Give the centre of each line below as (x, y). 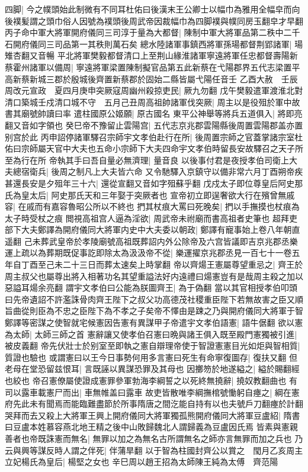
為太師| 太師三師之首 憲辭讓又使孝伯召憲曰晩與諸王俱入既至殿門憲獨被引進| (151, 334)
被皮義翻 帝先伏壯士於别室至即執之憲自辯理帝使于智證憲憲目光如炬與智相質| (153, 346)
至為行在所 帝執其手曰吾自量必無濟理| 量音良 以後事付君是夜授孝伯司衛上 (147, 160)
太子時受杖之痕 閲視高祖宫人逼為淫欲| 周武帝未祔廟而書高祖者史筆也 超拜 (147, 218)
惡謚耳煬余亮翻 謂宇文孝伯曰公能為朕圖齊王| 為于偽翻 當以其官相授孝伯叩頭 (151, 288)
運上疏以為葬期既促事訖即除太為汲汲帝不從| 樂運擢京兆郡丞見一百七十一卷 (148, 253)
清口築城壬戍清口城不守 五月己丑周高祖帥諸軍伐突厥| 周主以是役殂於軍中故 (153, 102)
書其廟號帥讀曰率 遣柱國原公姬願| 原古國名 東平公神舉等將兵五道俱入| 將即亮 (154, 113)
